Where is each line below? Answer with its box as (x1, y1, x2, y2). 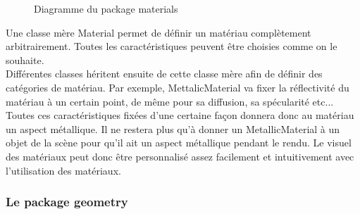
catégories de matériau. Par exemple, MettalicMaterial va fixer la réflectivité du (6, 80, 349, 94)
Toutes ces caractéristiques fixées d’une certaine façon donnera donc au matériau (6, 108, 354, 122)
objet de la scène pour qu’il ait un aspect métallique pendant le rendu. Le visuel (6, 135, 352, 150)
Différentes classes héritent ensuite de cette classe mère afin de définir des (6, 66, 323, 81)
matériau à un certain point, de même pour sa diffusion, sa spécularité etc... (6, 94, 334, 108)
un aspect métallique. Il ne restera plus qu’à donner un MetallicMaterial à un (6, 121, 340, 136)
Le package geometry (6, 193, 128, 210)
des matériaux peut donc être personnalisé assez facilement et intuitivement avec (6, 149, 354, 163)
